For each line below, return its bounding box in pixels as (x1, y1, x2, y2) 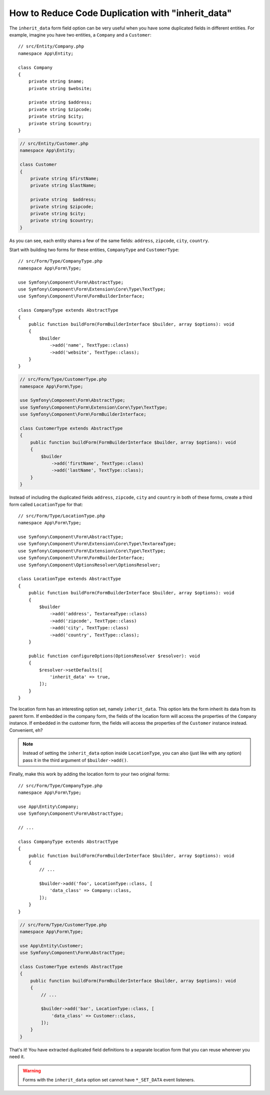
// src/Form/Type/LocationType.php (18, 513, 105, 519)
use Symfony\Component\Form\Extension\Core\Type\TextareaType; (18, 541, 176, 547)
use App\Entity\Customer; (19, 943, 83, 948)
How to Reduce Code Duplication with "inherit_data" (9, 8, 232, 19)
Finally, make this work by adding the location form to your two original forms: (9, 771, 170, 777)
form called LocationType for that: (9, 501, 83, 507)
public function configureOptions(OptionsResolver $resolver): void (28, 653, 200, 659)
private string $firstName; (30, 176, 99, 181)
